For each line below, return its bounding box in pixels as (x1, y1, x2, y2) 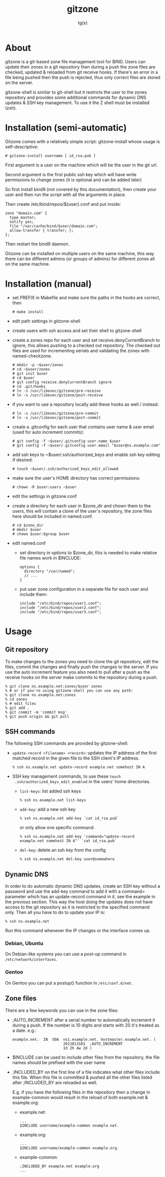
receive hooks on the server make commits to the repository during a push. (5, 674, 158, 680)
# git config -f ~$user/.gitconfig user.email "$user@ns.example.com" (12, 443, 161, 448)
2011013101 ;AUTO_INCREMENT (63, 1041, 123, 1046)
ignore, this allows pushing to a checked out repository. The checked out (12, 342, 161, 348)
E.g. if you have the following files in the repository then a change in (12, 1089, 150, 1095)
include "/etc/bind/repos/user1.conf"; (19, 601, 102, 606)
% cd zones (5, 697, 28, 702)
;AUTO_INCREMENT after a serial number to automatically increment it (12, 1017, 156, 1023)
